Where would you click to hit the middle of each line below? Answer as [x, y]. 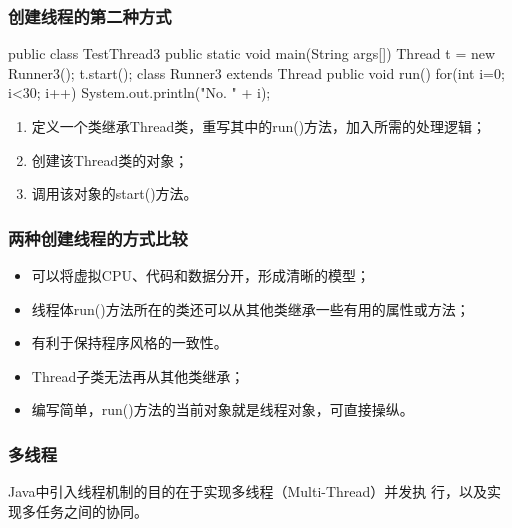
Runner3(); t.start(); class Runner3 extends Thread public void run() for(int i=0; [256, 72]
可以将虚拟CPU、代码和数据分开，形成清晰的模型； [200, 275]
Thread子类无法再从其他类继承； [138, 375]
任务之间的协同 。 [91, 510]
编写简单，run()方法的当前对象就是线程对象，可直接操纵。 [222, 409]
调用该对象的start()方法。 [114, 193]
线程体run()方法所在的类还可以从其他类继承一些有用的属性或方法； [250, 308]
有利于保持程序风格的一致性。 [129, 342]
